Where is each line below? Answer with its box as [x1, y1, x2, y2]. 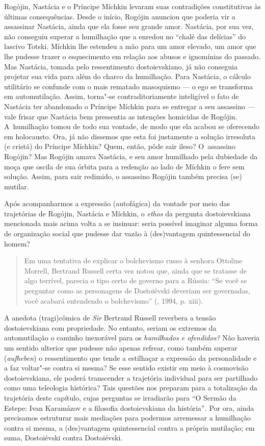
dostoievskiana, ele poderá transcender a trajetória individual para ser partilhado [4, 372, 258, 383]
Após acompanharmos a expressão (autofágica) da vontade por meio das [4, 198, 230, 209]
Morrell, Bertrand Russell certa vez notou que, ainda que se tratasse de [24, 265, 247, 276]
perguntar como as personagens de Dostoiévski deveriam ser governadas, [24, 285, 250, 296]
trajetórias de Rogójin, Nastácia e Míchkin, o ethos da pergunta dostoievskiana [4, 208, 251, 218]
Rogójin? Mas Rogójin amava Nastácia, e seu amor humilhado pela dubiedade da [4, 151, 258, 161]
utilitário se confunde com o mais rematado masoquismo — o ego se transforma [4, 81, 253, 91]
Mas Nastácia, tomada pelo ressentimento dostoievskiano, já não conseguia [4, 61, 237, 71]
